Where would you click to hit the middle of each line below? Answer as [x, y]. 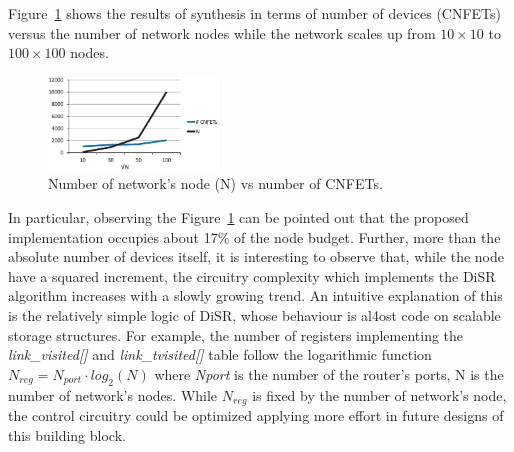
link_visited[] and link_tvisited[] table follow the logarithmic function [220, 354]
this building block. [67, 434]
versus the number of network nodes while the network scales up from [222, 32]
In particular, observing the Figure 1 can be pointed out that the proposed [238, 217]
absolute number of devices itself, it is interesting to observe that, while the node [256, 256]
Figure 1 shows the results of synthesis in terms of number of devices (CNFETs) [255, 13]
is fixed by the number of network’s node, [379, 394]
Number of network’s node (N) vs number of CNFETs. [215, 183]
